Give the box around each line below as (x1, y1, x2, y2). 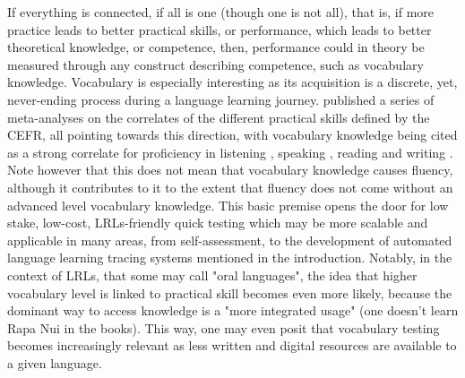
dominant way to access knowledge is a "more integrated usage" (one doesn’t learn (7, 301, 459, 320)
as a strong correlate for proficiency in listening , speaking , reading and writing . (7, 142, 453, 161)
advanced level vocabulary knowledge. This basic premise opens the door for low (7, 195, 449, 214)
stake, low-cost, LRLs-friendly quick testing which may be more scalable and (7, 213, 428, 232)
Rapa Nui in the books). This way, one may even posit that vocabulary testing (7, 318, 440, 337)
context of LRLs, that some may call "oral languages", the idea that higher (7, 265, 418, 284)
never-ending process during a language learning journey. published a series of (7, 90, 435, 108)
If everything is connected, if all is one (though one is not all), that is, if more (7, 3, 434, 21)
